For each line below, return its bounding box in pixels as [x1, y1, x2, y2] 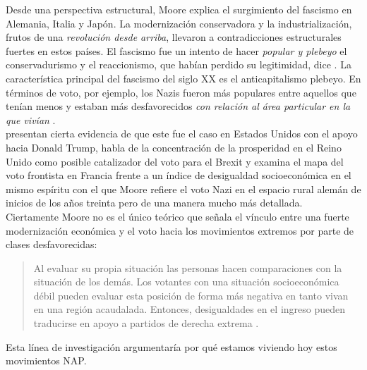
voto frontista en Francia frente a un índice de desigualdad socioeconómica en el [6, 168, 351, 183]
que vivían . [6, 112, 56, 127]
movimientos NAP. [6, 353, 87, 368]
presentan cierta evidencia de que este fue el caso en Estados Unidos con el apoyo [6, 126, 358, 141]
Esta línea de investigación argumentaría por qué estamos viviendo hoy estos [6, 339, 337, 354]
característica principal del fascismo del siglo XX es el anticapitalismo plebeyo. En [6, 70, 361, 85]
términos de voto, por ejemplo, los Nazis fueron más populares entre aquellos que [6, 85, 356, 99]
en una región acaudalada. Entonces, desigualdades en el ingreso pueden [33, 302, 346, 316]
